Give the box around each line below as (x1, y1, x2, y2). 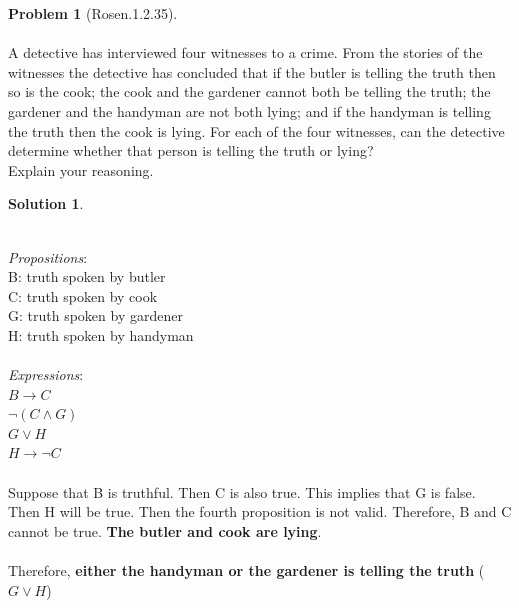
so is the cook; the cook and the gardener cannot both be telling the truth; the (8, 81, 491, 102)
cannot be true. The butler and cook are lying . (8, 520, 322, 541)
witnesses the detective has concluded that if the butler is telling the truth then (8, 61, 496, 82)
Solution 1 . (8, 193, 84, 214)
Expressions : (8, 364, 84, 385)
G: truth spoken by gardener (8, 305, 183, 326)
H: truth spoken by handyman (8, 324, 194, 345)
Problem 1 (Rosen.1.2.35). (8, 3, 178, 23)
